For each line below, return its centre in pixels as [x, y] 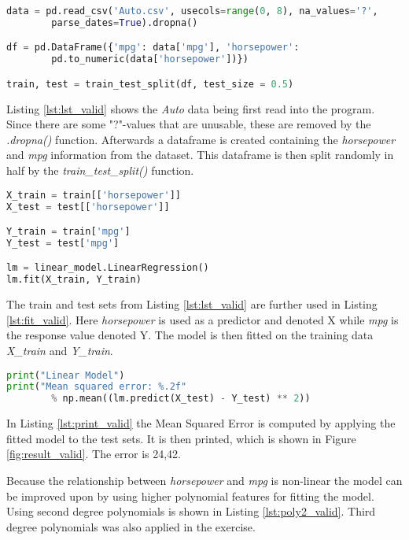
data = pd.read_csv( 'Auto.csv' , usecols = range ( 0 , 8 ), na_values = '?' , [192, 11]
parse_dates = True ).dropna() [125, 22]
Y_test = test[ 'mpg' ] [63, 243]
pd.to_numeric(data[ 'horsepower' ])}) [150, 59]
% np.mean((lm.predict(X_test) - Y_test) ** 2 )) [181, 399]
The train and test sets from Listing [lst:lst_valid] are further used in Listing [192, 304]
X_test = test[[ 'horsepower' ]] [88, 207]
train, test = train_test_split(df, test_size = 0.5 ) [150, 84]
